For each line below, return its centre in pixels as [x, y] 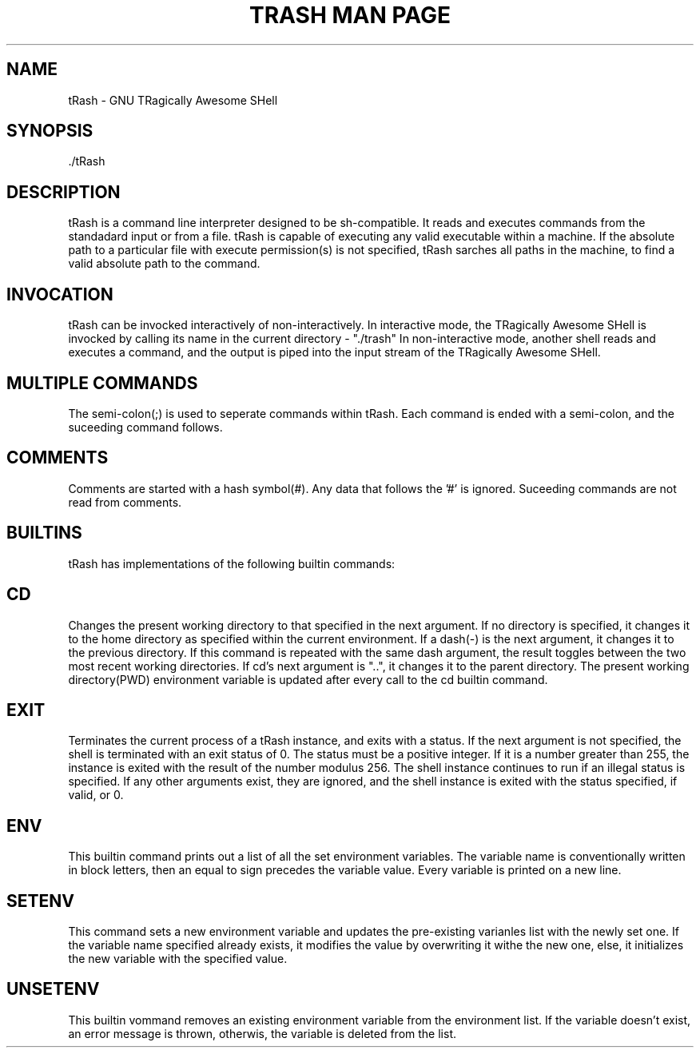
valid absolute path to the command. [164, 264]
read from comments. [125, 502]
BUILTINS [44, 533]
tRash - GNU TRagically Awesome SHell [173, 100]
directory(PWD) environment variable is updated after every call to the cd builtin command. [308, 679]
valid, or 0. [96, 795]
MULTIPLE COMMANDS [102, 383]
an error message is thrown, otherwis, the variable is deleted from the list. [262, 1033]
